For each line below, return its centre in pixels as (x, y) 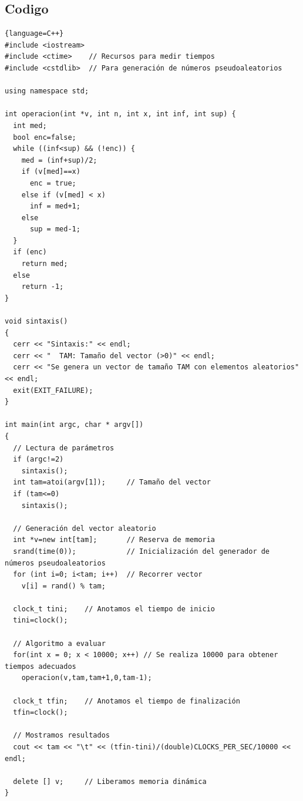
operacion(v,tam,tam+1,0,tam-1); (87, 678)
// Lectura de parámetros (64, 448)
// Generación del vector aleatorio (85, 528)
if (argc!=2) (38, 460)
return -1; (43, 287)
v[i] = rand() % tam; (63, 586)
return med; (45, 264)
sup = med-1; (55, 229)
